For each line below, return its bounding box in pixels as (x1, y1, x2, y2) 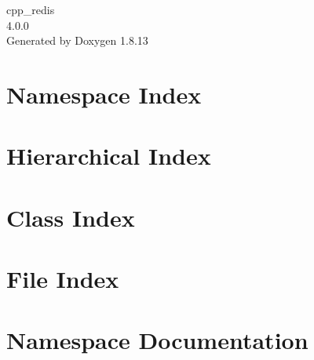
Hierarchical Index (6, 140, 211, 172)
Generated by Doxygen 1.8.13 (6, 32, 148, 49)
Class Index (6, 201, 135, 233)
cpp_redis (6, 2, 55, 17)
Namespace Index (6, 78, 202, 110)
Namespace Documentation (6, 324, 309, 356)
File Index (6, 263, 119, 295)
